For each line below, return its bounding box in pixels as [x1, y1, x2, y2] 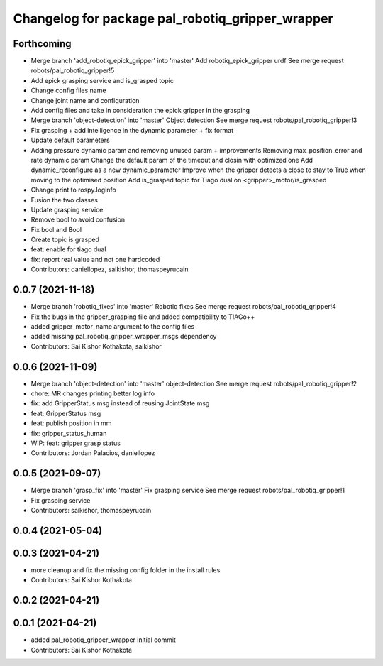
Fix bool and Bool [30, 225, 82, 234]
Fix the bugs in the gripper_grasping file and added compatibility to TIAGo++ [30, 312, 255, 321]
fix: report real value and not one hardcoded [30, 255, 160, 263]
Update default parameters [30, 136, 110, 145]
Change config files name [30, 86, 106, 95]
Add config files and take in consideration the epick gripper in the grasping [30, 107, 250, 115]
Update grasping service [30, 205, 104, 214]
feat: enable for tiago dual [30, 245, 106, 253]
